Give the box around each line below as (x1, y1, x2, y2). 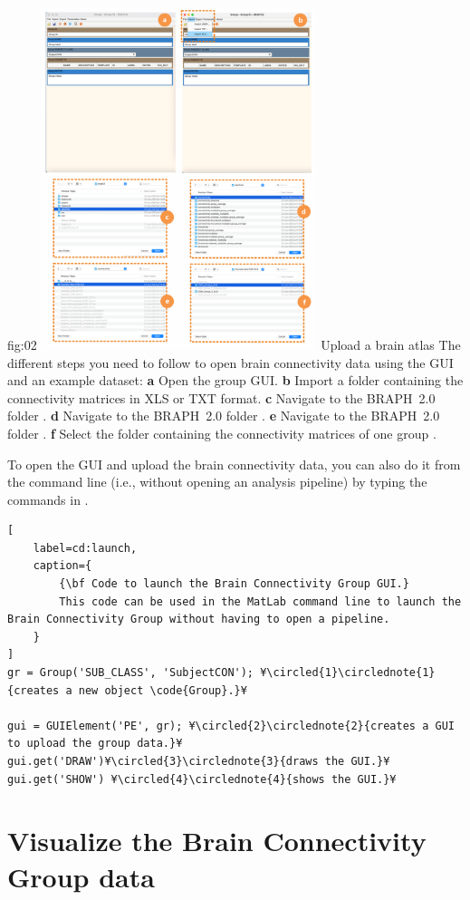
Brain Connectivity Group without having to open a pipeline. (7, 613, 390, 626)
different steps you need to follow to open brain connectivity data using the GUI (7, 353, 454, 372)
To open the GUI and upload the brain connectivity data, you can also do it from (7, 454, 461, 473)
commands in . (7, 489, 89, 508)
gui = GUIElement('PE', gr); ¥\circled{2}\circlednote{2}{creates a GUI (7, 719, 455, 732)
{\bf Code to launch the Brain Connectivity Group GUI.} (59, 577, 409, 591)
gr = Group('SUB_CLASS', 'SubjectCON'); (7, 666, 254, 680)
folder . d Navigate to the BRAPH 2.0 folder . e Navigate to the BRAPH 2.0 (7, 406, 440, 425)
